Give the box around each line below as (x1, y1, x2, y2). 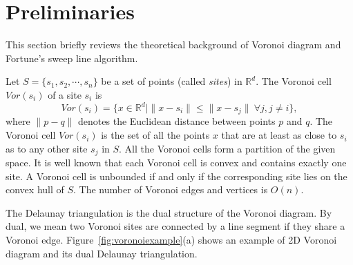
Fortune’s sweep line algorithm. (6, 50, 138, 65)
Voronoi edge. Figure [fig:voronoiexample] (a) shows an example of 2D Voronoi (6, 233, 337, 247)
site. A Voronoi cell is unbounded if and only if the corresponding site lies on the (6, 168, 347, 183)
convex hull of (6, 182, 64, 197)
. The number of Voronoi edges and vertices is (73, 182, 268, 197)
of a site (48, 87, 82, 101)
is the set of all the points (101, 128, 210, 142)
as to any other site (6, 141, 88, 155)
